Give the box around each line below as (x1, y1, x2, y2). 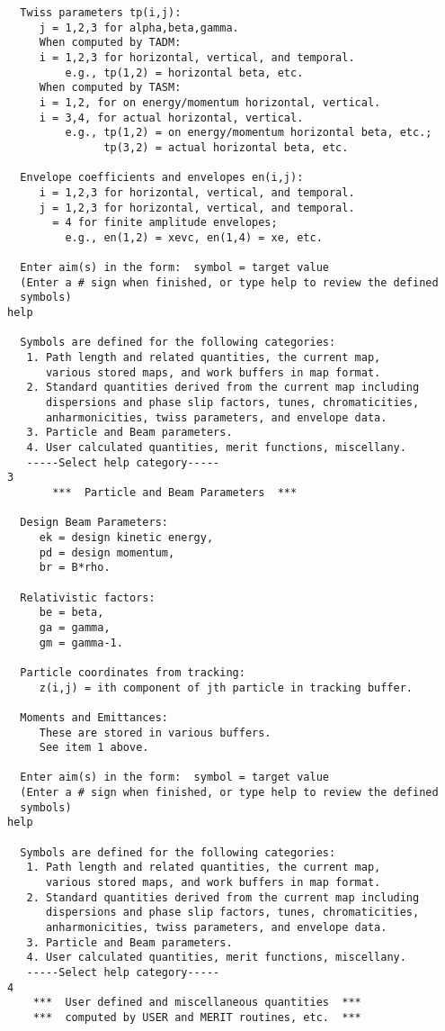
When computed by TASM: (39, 81, 182, 95)
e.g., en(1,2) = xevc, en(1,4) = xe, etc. (65, 231, 323, 244)
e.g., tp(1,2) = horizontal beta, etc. (65, 66, 304, 79)
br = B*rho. (39, 561, 111, 574)
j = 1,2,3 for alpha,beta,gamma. (39, 21, 239, 34)
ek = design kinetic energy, (39, 530, 214, 544)
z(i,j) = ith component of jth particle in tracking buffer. (39, 681, 414, 694)
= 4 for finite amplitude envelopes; (52, 216, 278, 230)
